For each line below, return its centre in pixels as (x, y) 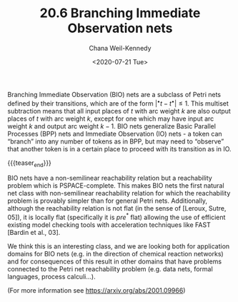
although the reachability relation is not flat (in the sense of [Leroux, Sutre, (117, 208)
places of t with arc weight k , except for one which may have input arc (111, 119)
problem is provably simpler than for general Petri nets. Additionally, (108, 201)
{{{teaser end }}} (30, 163)
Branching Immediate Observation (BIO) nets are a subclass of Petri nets (114, 94)
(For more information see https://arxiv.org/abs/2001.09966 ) (96, 291)
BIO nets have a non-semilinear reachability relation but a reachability (110, 178)
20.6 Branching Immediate (120, 13)
